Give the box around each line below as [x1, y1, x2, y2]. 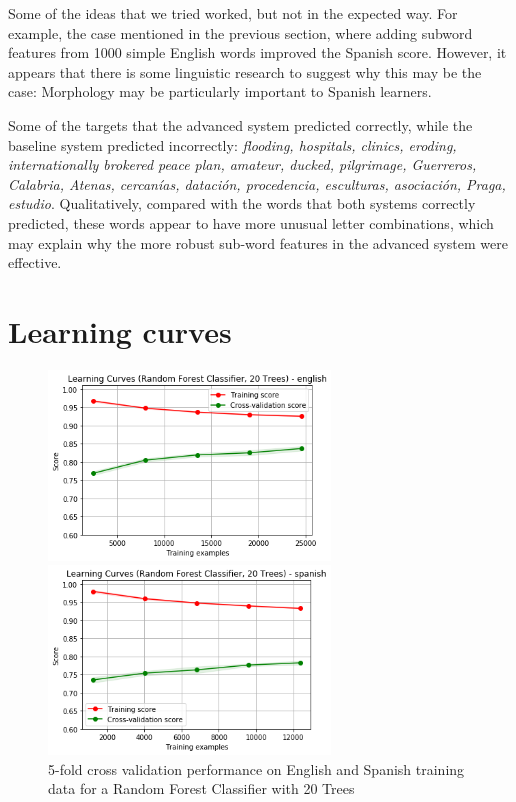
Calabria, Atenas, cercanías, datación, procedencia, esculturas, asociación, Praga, [8, 173, 506, 194]
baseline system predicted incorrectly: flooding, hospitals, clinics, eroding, [8, 134, 457, 155]
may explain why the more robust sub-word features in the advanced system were [8, 232, 508, 253]
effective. [8, 252, 62, 273]
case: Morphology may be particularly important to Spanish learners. [8, 81, 432, 102]
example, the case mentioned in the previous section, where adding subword [8, 22, 473, 43]
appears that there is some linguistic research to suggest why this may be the [8, 61, 482, 82]
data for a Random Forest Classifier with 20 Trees [48, 778, 355, 799]
